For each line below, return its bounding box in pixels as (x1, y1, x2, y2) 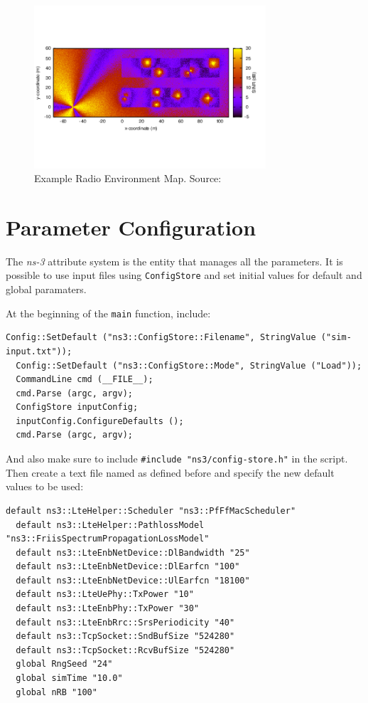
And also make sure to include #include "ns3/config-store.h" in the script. (6, 451, 348, 466)
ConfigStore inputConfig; (16, 402, 139, 413)
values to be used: (6, 479, 84, 494)
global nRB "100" (16, 687, 97, 697)
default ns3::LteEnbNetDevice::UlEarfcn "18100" (16, 575, 250, 586)
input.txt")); (6, 346, 72, 356)
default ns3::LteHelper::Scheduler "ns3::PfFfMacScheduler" (6, 505, 296, 516)
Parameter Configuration (6, 212, 256, 241)
